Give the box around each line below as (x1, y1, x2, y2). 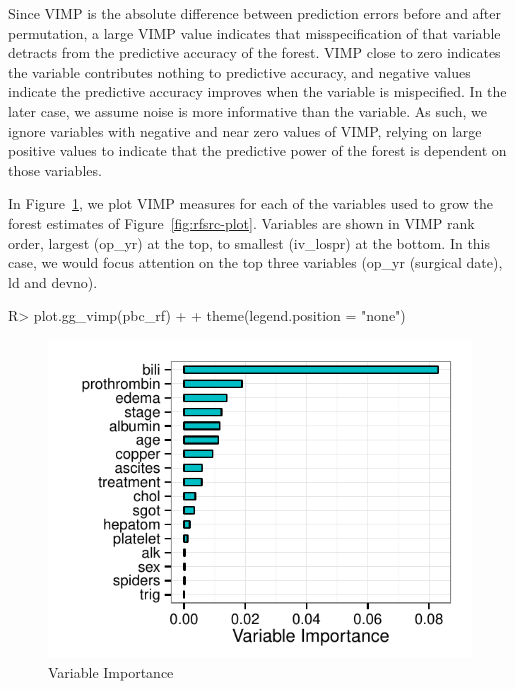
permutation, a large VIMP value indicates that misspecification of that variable (8, 22, 501, 43)
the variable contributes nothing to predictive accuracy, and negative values (8, 61, 471, 82)
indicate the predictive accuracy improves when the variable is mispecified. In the (8, 81, 507, 102)
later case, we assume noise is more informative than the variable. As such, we (8, 100, 487, 121)
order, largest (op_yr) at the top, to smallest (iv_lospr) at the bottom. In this (8, 232, 491, 253)
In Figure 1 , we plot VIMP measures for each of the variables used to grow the (8, 193, 494, 214)
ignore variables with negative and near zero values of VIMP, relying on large (8, 120, 482, 141)
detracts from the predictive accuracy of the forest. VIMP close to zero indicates (8, 42, 501, 63)
